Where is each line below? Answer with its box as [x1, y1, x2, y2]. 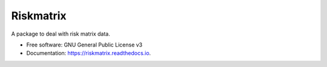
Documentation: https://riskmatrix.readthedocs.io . [26, 49, 151, 57]
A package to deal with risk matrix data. [11, 30, 110, 37]
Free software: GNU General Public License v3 [26, 41, 143, 48]
